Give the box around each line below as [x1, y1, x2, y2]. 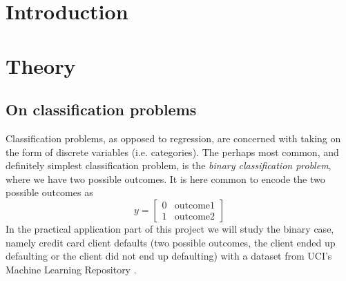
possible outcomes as [6, 185, 93, 200]
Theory [6, 51, 76, 79]
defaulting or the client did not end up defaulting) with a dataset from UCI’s [6, 249, 332, 263]
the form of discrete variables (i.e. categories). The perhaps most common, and [6, 144, 339, 159]
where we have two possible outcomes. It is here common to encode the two [6, 171, 325, 186]
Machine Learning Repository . [6, 262, 137, 276]
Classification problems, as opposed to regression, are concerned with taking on [6, 130, 341, 145]
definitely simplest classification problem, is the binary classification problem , [6, 158, 331, 173]
